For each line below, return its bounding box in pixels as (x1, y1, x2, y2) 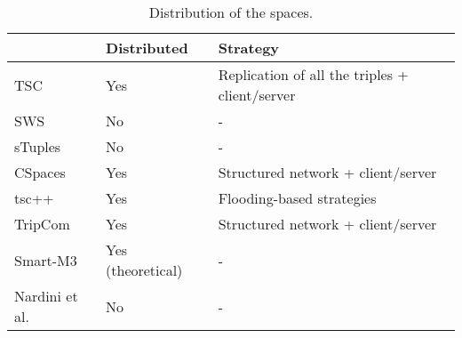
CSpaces (14, 162, 66, 182)
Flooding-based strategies (218, 188, 377, 208)
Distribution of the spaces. (148, 2, 314, 22)
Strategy (218, 37, 280, 58)
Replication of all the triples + (218, 64, 409, 84)
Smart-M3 (14, 249, 77, 270)
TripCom (14, 213, 70, 234)
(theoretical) (106, 260, 183, 280)
